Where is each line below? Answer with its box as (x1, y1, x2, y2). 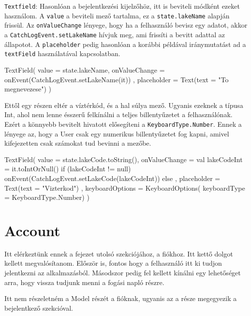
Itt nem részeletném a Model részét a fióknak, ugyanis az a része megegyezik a (4, 293, 237, 303)
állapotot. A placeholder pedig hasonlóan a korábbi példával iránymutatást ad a (4, 39, 246, 49)
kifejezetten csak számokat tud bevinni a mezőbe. (4, 138, 151, 148)
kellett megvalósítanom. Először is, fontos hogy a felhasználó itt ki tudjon (4, 258, 222, 268)
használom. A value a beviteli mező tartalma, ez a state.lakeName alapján (4, 10, 230, 20)
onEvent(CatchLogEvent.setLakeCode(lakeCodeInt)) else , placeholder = (4, 173, 221, 183)
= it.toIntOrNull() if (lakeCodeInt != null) (4, 164, 131, 174)
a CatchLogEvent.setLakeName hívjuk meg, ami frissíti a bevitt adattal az (4, 29, 225, 39)
